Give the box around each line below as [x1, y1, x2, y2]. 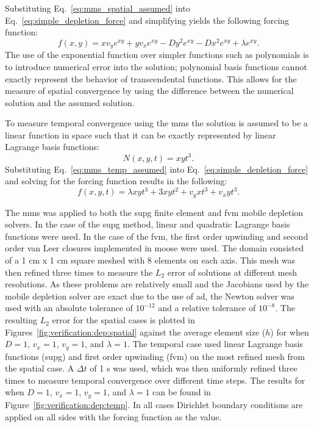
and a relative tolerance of [158, 301, 256, 314]
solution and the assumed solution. [5, 96, 135, 109]
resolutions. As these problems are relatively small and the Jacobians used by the [5, 278, 309, 290]
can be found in [152, 386, 211, 398]
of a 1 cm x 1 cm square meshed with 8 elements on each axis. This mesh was [5, 254, 296, 267]
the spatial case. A [5, 362, 74, 375]
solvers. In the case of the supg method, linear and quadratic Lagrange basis [5, 218, 290, 231]
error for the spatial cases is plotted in [52, 314, 195, 326]
